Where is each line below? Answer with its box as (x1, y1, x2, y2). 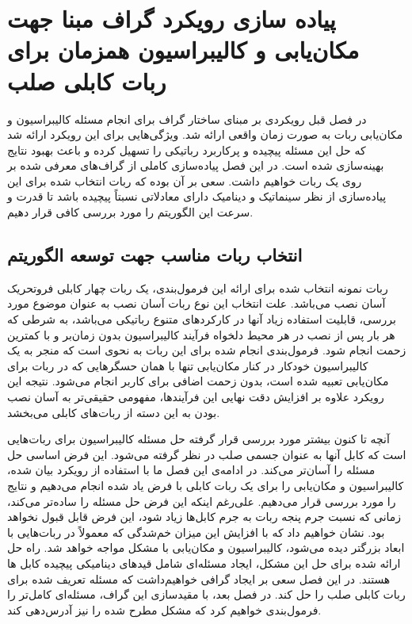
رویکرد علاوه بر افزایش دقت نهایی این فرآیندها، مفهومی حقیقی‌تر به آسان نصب (7, 389, 384, 405)
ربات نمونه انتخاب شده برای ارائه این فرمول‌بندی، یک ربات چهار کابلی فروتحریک (7, 279, 388, 296)
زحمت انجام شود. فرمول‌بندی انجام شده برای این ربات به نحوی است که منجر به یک (7, 342, 406, 358)
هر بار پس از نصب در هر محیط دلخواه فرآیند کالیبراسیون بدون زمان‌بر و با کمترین (7, 326, 395, 343)
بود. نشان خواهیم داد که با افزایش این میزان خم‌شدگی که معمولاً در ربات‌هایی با (7, 523, 385, 540)
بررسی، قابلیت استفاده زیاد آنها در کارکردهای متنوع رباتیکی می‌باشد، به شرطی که (7, 311, 396, 327)
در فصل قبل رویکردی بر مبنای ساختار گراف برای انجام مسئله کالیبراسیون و (7, 110, 367, 127)
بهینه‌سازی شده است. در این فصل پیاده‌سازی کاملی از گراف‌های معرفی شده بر (7, 157, 384, 174)
